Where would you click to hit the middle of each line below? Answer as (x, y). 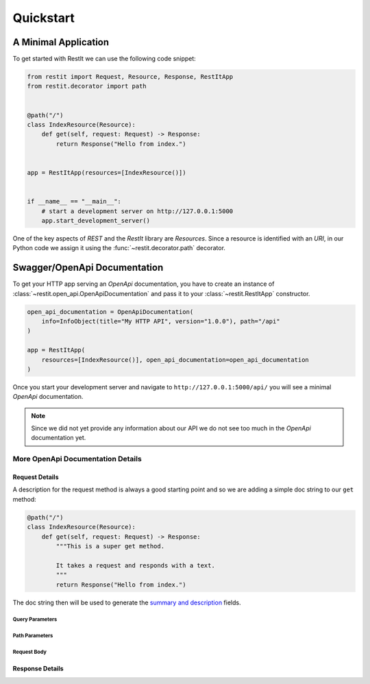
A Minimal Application (61, 42)
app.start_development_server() (96, 220)
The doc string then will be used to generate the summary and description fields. (127, 602)
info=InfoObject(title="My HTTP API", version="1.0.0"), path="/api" (161, 321)
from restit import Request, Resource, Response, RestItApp (130, 77)
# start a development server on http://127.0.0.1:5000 (137, 211)
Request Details (36, 477)
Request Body (30, 652)
